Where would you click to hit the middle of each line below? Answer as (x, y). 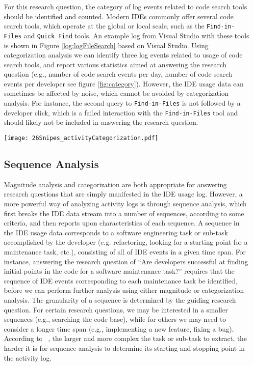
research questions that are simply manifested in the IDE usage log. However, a (123, 194)
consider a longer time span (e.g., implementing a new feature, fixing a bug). (119, 328)
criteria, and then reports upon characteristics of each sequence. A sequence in (122, 223)
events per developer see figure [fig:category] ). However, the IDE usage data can (124, 83)
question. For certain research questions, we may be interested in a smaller (116, 309)
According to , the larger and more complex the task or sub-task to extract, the (126, 338)
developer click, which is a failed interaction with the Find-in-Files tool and (121, 112)
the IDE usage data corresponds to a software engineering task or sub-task (116, 232)
